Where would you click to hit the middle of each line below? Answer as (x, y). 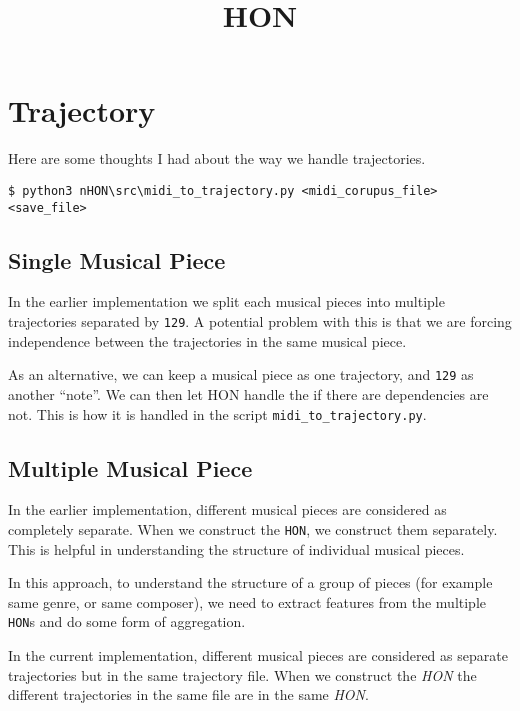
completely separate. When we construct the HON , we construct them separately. (253, 528)
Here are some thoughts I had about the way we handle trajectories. (217, 158)
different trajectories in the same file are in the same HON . (188, 694)
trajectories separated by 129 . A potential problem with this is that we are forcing (260, 321)
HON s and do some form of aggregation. (127, 621)
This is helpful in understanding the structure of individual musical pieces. (236, 548)
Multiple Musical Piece (130, 467)
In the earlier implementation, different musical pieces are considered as (227, 509)
